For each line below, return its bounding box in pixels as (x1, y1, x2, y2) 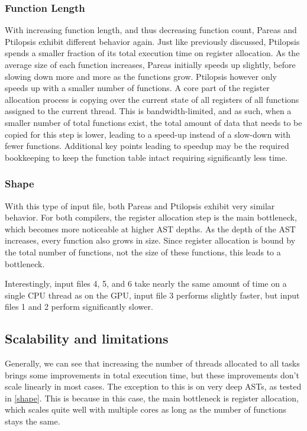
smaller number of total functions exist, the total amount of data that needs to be (5, 116, 302, 128)
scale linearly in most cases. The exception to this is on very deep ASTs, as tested (5, 380, 302, 393)
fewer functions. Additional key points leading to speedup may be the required (5, 140, 289, 152)
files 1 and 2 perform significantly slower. (5, 300, 153, 313)
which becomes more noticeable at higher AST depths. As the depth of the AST (5, 222, 296, 235)
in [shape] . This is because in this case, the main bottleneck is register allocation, (5, 391, 299, 404)
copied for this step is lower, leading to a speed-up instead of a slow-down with (5, 128, 291, 140)
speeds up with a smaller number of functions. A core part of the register (5, 82, 270, 94)
